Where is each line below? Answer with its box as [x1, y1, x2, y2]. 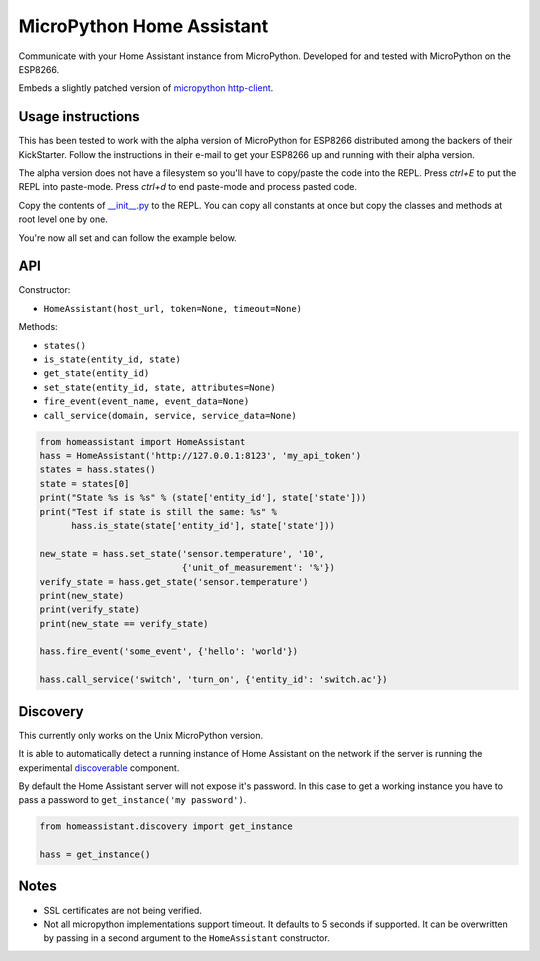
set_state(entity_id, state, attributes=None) [43, 381, 276, 393]
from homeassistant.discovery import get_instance [39, 821, 294, 832]
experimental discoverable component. [18, 761, 180, 774]
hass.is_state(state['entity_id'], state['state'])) [71, 520, 335, 531]
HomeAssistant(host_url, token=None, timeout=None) [43, 303, 303, 314]
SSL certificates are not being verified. [43, 904, 202, 916]
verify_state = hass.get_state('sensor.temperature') [39, 576, 309, 587]
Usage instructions [18, 108, 140, 125]
